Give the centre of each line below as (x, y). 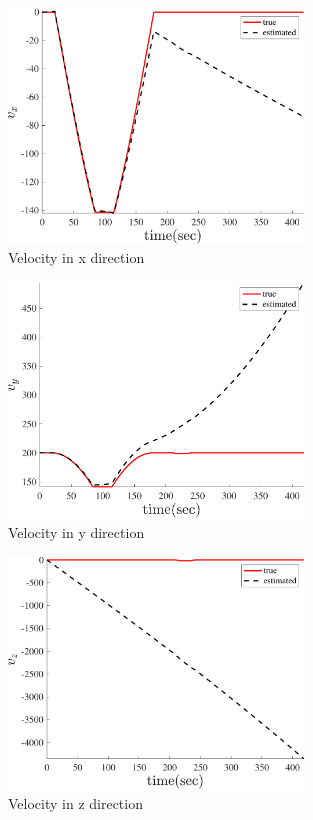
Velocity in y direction (76, 531)
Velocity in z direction (75, 802)
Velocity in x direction (76, 257)
